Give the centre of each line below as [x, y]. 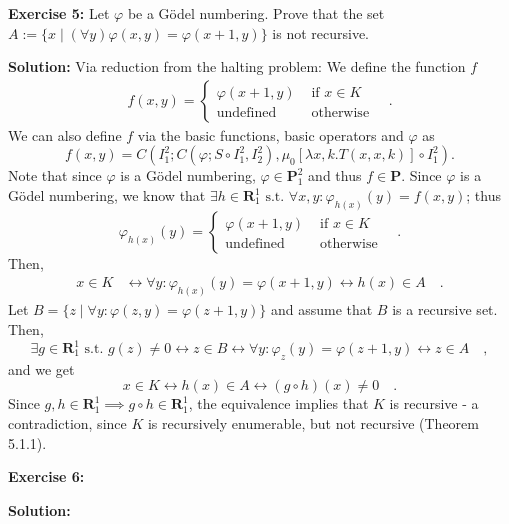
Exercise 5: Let [59, 13]
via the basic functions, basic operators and [270, 134]
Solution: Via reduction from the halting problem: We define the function [237, 66]
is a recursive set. [445, 309]
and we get [41, 368]
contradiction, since [67, 423]
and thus [335, 175]
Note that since [55, 175]
